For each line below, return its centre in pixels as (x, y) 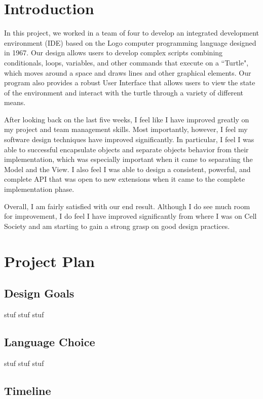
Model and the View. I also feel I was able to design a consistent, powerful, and (127, 169)
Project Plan (49, 261)
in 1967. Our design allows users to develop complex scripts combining (114, 53)
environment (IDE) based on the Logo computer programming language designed (130, 42)
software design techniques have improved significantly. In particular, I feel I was (129, 139)
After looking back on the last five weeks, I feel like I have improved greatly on (127, 119)
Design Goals (39, 293)
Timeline (28, 390)
